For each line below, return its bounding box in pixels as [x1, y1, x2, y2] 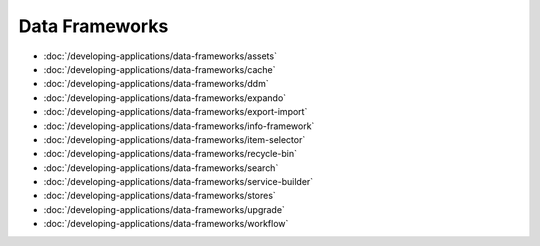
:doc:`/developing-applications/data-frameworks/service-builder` [43, 176, 314, 188]
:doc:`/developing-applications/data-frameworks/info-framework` [43, 120, 315, 132]
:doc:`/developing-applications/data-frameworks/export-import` [43, 106, 308, 118]
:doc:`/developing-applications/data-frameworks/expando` [43, 91, 287, 104]
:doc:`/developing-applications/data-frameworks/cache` [43, 63, 276, 75]
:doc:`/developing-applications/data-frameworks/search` [43, 161, 279, 174]
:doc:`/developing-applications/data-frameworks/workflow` [43, 218, 289, 230]
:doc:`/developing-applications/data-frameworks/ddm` [43, 78, 269, 90]
